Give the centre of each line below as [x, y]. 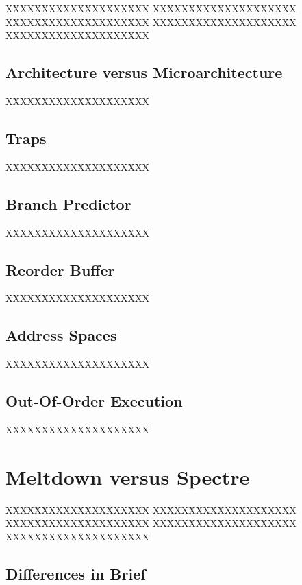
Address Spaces [61, 335]
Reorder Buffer [60, 269]
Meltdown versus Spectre [128, 476]
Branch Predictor [68, 203]
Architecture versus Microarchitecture [144, 72]
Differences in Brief [76, 573]
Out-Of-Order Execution [94, 401]
